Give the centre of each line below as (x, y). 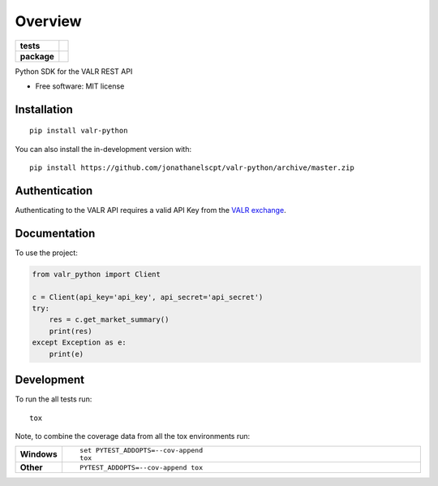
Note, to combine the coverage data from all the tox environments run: (133, 436)
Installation (44, 109)
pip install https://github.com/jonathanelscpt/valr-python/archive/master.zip (192, 168)
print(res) (71, 331)
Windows (39, 454)
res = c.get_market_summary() (109, 320)
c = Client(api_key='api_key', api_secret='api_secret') (148, 297)
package (37, 56)
